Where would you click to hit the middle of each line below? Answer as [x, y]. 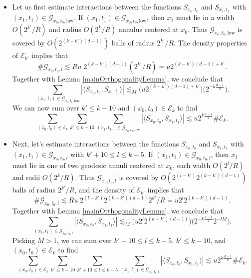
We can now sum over [46, 107]
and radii [26, 177]
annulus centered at [148, 29]
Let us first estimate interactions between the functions [97, 6]
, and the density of [104, 190]
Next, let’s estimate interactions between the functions [96, 144]
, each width [192, 165]
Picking [24, 240]
